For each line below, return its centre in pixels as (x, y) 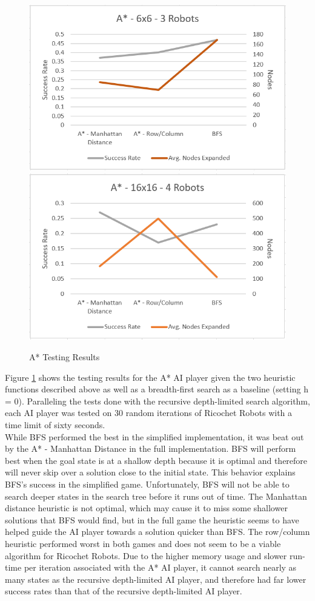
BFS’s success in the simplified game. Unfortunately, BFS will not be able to (147, 484)
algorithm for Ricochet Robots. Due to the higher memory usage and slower (146, 555)
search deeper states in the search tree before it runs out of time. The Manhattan (156, 496)
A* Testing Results (65, 357)
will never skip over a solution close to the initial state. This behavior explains (150, 472)
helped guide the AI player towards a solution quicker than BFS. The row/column (157, 532)
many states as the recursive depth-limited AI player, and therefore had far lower (156, 579)
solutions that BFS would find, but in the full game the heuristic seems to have (152, 519)
